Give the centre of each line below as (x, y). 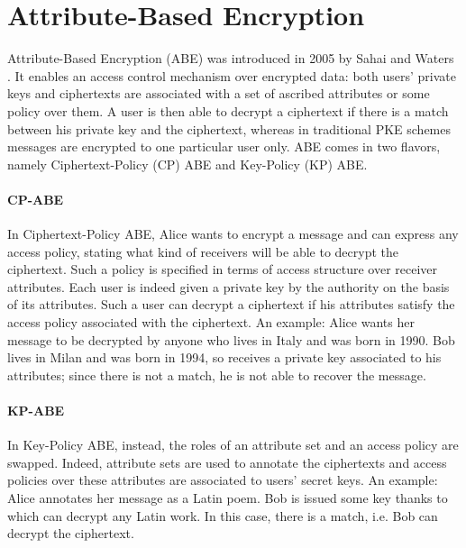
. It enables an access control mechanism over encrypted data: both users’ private (232, 75)
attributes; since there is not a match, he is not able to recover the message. (217, 374)
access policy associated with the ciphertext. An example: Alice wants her (211, 322)
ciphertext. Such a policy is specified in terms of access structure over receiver (223, 269)
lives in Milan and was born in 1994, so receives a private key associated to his (224, 357)
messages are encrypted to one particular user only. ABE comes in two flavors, (224, 146)
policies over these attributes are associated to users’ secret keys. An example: (223, 480)
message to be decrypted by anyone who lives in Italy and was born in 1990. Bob (231, 339)
